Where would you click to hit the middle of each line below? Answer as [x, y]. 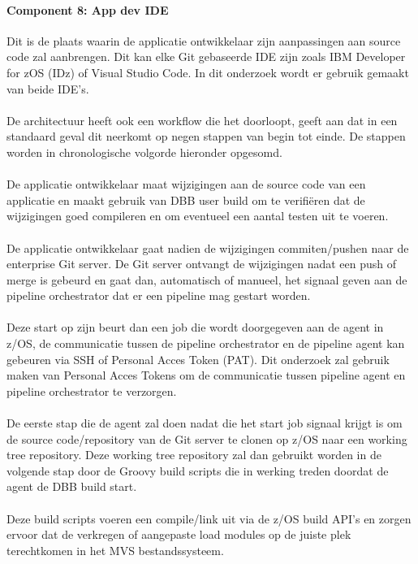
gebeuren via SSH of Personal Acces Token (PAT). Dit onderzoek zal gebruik [198, 359]
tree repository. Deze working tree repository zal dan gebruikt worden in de [194, 455]
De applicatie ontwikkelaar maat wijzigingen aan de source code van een [186, 184]
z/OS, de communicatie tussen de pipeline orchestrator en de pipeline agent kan [206, 343]
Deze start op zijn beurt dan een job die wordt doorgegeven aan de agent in [195, 327]
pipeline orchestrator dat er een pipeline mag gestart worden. [159, 295]
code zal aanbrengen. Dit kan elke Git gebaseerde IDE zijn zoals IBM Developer [206, 56]
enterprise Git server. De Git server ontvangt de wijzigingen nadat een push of [202, 264]
